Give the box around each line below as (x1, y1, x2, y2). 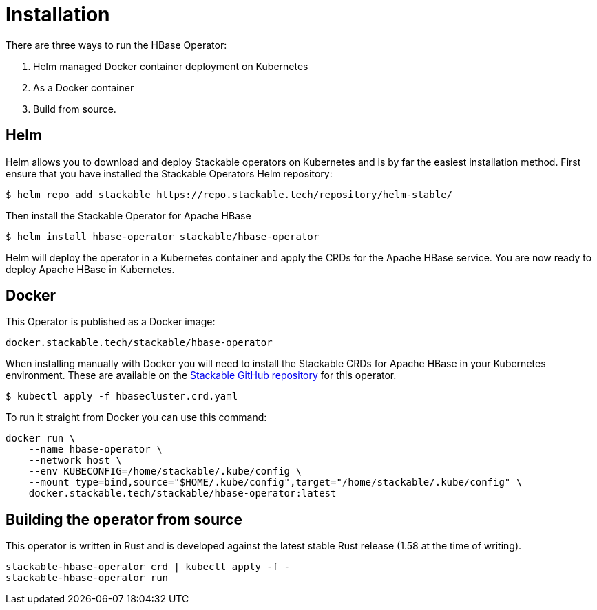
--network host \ (28, 455, 122, 466)
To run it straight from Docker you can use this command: (6, 411, 267, 424)
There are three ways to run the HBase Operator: (6, 39, 227, 51)
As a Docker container (33, 81, 134, 94)
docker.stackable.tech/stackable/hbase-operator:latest (28, 488, 337, 499)
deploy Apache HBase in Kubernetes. (6, 263, 175, 275)
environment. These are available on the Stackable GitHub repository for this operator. (6, 369, 397, 382)
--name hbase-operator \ (28, 444, 163, 455)
